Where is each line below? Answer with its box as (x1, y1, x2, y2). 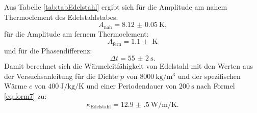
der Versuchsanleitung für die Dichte (4, 70, 118, 81)
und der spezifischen (177, 70, 241, 81)
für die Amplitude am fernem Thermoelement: (4, 28, 149, 39)
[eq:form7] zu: (4, 91, 47, 101)
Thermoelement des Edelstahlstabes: (4, 11, 118, 22)
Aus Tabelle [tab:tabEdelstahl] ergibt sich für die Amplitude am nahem (4, 2, 227, 12)
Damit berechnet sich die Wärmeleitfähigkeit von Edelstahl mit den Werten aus (4, 61, 253, 71)
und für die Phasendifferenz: (4, 45, 92, 55)
